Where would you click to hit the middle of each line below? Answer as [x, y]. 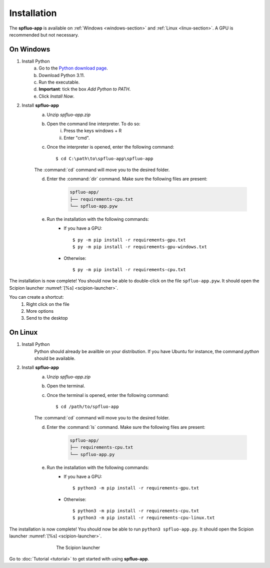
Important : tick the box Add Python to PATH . [85, 89]
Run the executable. [59, 82]
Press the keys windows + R [93, 131]
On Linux [23, 333]
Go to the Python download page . [73, 68]
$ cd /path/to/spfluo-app [87, 407]
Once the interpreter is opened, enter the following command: [110, 147]
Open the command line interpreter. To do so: [93, 124]
